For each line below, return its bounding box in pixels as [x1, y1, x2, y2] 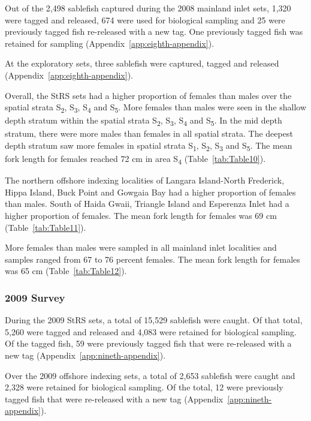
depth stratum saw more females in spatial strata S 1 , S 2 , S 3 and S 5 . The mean [5, 139, 292, 153]
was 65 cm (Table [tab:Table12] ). [5, 264, 127, 277]
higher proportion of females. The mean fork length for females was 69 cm [5, 209, 277, 222]
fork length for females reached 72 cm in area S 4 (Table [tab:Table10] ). [5, 152, 266, 166]
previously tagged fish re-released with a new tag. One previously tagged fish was [5, 25, 303, 38]
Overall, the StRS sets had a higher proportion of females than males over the [5, 89, 292, 101]
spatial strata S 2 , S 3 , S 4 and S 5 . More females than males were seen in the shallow [5, 101, 307, 115]
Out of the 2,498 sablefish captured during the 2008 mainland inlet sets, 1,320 [5, 2, 291, 14]
